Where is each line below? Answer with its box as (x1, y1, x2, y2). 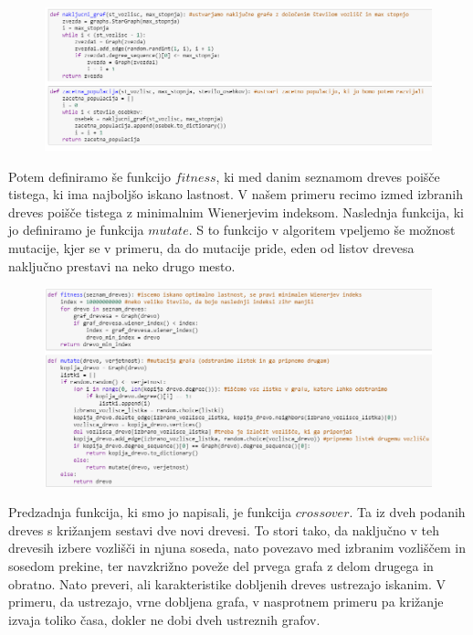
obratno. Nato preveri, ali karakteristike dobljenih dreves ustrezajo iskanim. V (8, 574, 446, 593)
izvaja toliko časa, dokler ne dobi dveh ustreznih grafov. (8, 609, 321, 629)
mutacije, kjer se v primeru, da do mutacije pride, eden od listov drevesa (8, 238, 415, 257)
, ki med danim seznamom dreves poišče (215, 166, 440, 185)
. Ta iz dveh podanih (349, 503, 466, 522)
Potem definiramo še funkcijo (8, 166, 172, 185)
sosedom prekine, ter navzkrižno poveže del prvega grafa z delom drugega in (8, 556, 434, 576)
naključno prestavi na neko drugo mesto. (8, 256, 236, 275)
